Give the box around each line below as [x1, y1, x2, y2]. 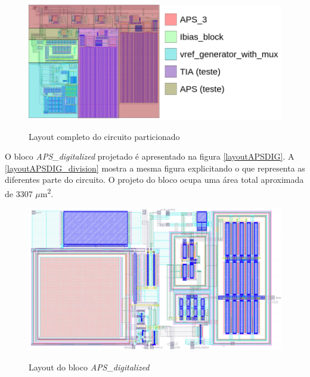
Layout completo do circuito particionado [29, 130, 180, 142]
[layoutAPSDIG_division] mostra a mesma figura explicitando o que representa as [5, 161, 305, 174]
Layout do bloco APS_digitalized [29, 360, 150, 373]
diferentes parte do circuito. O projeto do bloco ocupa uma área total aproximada [5, 173, 304, 186]
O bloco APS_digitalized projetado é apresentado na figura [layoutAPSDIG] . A [5, 150, 294, 163]
